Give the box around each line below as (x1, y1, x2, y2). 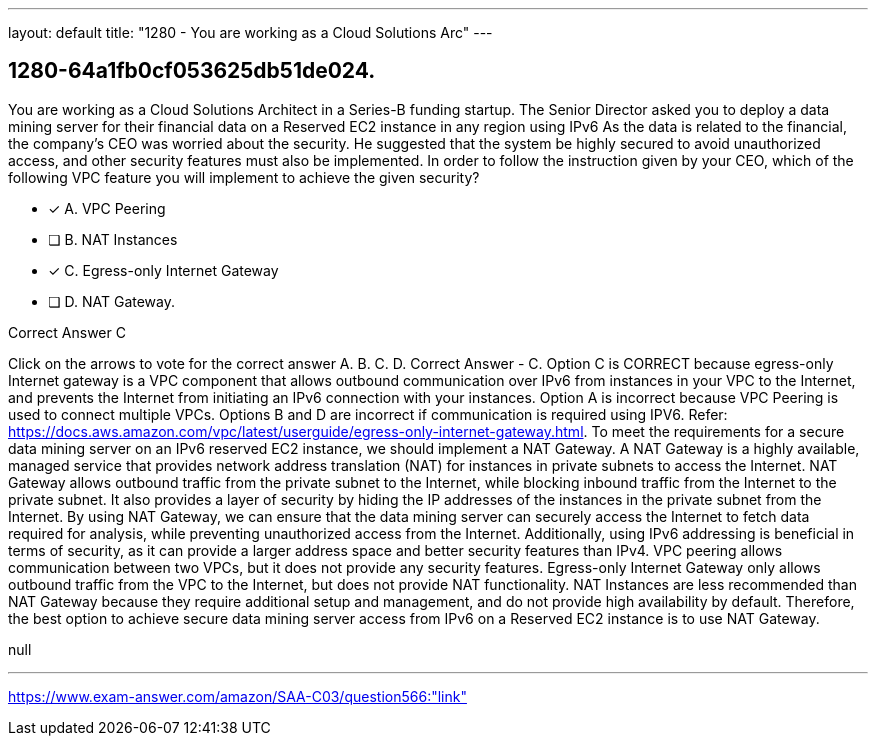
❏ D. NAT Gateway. (48, 292, 175, 310)
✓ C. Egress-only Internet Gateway (48, 261, 279, 279)
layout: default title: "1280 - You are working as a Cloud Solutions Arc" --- (8, 24, 493, 41)
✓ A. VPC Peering (48, 199, 166, 217)
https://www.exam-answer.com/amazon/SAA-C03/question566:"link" (8, 687, 467, 705)
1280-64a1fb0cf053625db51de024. (8, 58, 376, 84)
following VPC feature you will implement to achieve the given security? (8, 168, 480, 186)
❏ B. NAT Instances (48, 230, 178, 248)
